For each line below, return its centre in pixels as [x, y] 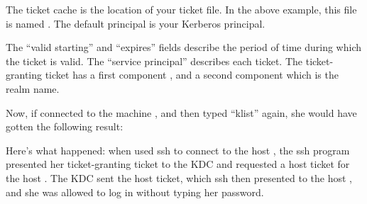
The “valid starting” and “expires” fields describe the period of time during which [184, 47]
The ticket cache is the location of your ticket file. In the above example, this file [181, 9]
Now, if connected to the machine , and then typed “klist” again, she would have [181, 112]
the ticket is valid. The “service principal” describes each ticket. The [154, 61]
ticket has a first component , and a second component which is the [192, 75]
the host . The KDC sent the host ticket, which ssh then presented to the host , [179, 177]
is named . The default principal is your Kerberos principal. [136, 23]
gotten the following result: [65, 126]
